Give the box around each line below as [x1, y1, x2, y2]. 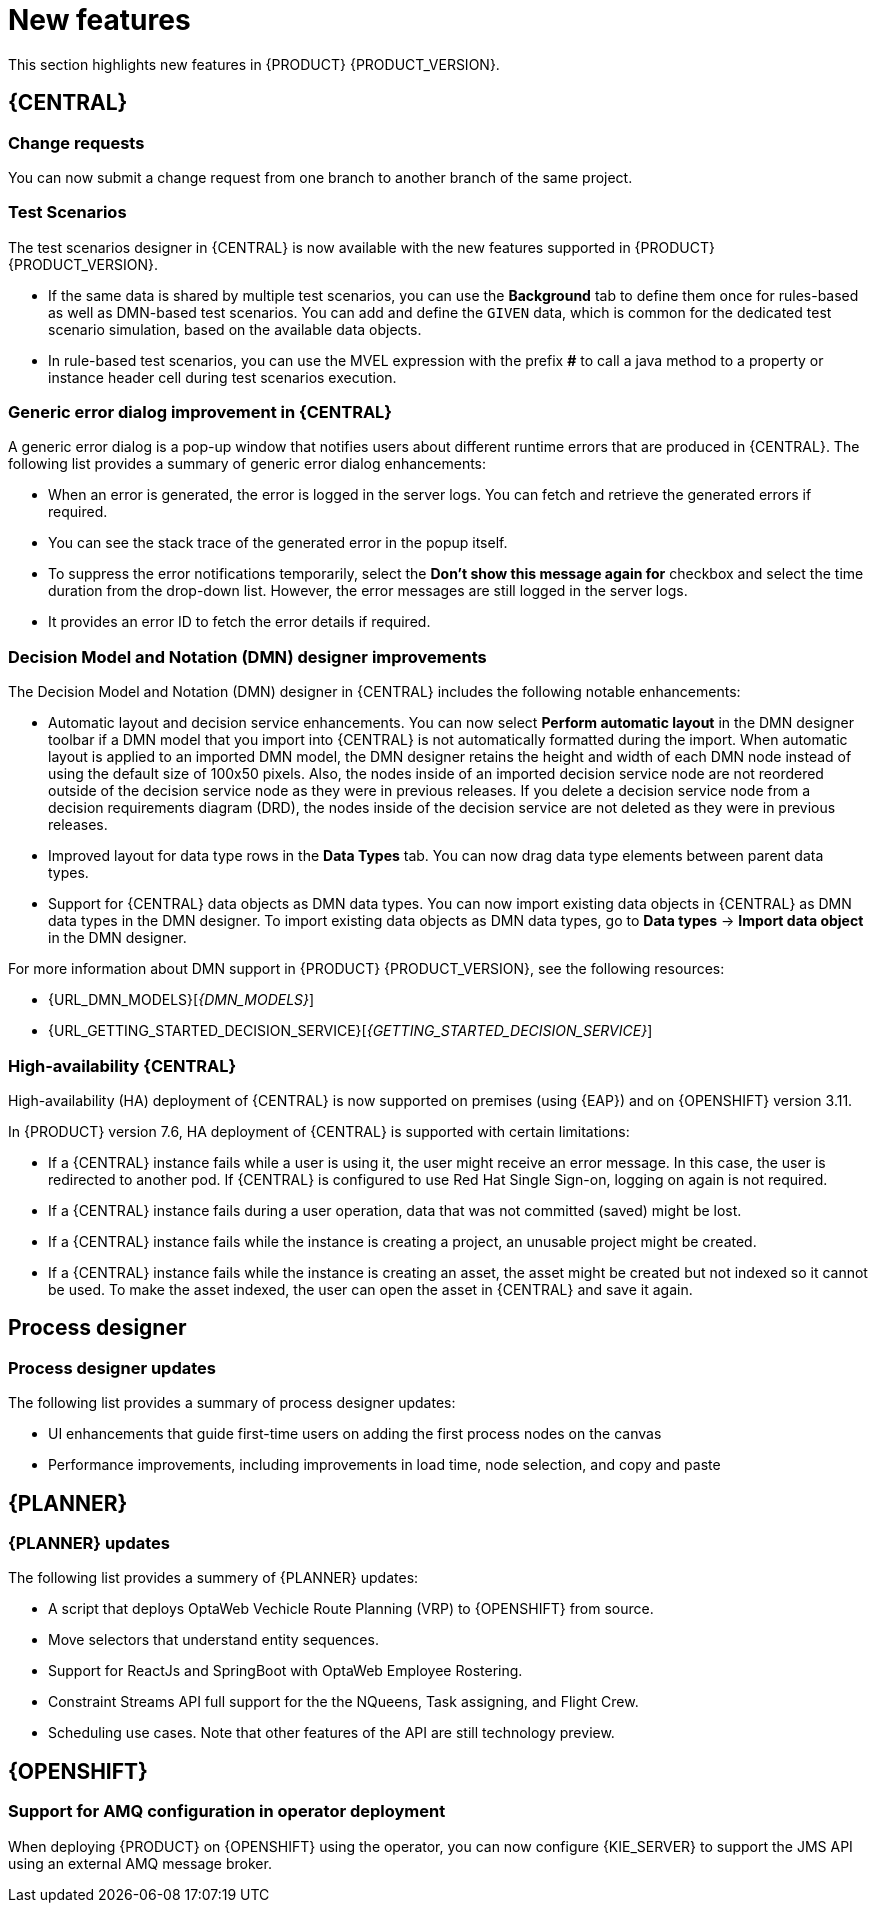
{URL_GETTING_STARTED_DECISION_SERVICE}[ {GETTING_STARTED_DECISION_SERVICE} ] [48, 1022, 653, 1040]
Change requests [8, 132, 145, 153]
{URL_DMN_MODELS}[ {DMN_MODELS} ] [48, 991, 315, 1009]
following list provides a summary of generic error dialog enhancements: [8, 455, 487, 473]
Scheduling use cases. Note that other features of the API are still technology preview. [48, 1724, 615, 1742]
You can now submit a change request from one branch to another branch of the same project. [8, 168, 633, 186]
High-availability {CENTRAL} [8, 1055, 237, 1076]
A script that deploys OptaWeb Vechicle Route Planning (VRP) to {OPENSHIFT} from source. [48, 1600, 654, 1618]
